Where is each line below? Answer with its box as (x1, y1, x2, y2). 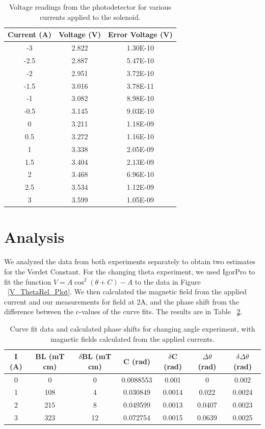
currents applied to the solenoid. (40, 11, 141, 22)
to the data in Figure (135, 276, 201, 287)
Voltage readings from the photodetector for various (9, 2, 171, 12)
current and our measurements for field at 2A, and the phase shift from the (4, 296, 239, 307)
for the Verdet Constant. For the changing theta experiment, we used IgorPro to (4, 266, 255, 276)
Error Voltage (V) (108, 29, 173, 40)
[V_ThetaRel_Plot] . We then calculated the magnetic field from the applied (8, 286, 247, 297)
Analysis (4, 226, 65, 247)
